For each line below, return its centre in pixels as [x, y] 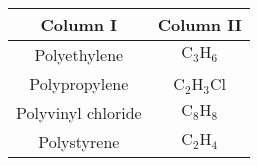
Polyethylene [79, 54]
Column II [199, 24]
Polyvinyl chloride [79, 112]
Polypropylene [79, 83]
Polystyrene [79, 141]
